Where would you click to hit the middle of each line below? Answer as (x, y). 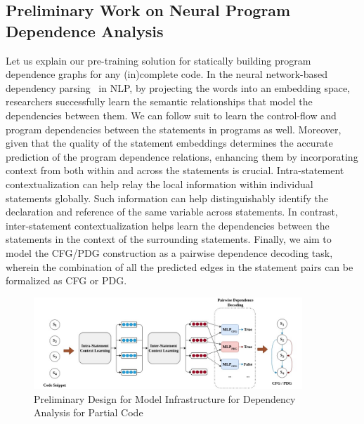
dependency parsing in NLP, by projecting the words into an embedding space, (178, 87)
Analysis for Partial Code (89, 412)
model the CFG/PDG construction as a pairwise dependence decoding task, (169, 252)
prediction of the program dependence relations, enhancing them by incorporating (182, 156)
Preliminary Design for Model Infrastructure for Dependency (165, 398)
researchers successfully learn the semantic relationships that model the (159, 101)
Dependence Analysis (85, 31)
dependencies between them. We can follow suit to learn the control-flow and (171, 115)
